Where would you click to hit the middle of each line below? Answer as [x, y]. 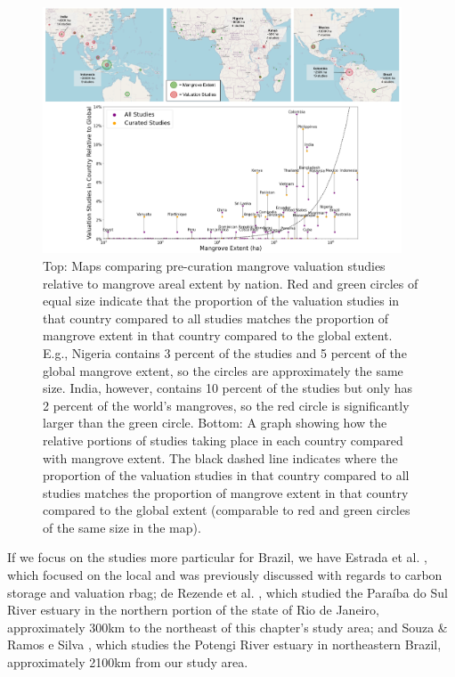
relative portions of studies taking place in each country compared [223, 440]
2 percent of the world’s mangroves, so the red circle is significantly [226, 405]
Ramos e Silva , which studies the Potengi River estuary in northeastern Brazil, [224, 644]
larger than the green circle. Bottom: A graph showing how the [215, 423]
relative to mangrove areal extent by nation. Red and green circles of [231, 283]
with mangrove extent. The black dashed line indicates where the [220, 457]
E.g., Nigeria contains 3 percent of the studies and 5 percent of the [225, 352]
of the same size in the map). [122, 527]
